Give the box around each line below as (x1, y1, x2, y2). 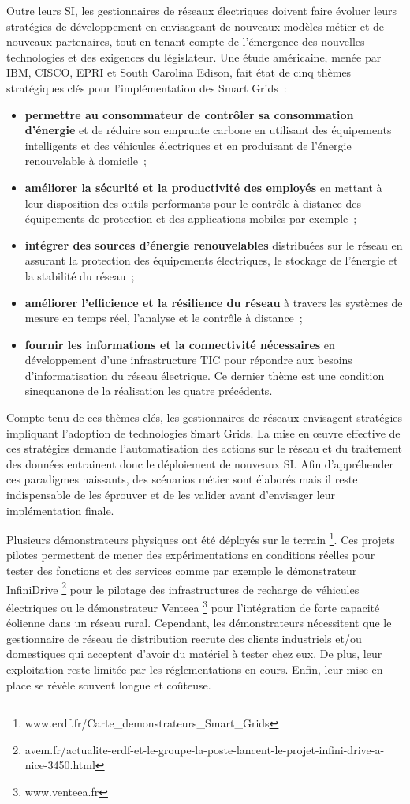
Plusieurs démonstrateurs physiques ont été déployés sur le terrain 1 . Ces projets (6, 529, 395, 547)
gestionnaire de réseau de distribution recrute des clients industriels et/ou (6, 629, 362, 646)
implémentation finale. (6, 502, 114, 518)
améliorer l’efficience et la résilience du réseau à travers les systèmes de (24, 294, 403, 310)
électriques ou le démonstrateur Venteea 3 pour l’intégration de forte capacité (6, 596, 380, 615)
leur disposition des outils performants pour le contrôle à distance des (24, 194, 361, 211)
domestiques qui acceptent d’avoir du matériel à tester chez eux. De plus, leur (6, 645, 382, 662)
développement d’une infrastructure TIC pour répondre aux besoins (24, 351, 352, 368)
